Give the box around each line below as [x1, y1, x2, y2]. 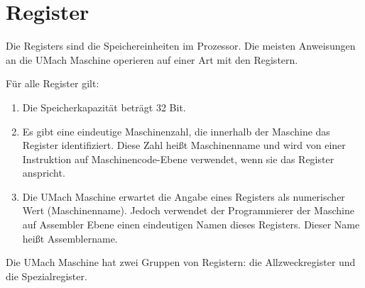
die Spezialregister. [6, 268, 87, 283]
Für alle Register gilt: [6, 76, 99, 91]
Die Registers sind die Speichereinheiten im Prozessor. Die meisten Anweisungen [6, 38, 356, 53]
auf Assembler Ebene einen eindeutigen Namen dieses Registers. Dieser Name [22, 217, 360, 232]
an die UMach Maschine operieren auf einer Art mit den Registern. [6, 52, 298, 67]
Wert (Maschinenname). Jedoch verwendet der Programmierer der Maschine [22, 203, 354, 218]
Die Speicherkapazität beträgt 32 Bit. [22, 99, 186, 114]
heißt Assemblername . [22, 231, 118, 245]
